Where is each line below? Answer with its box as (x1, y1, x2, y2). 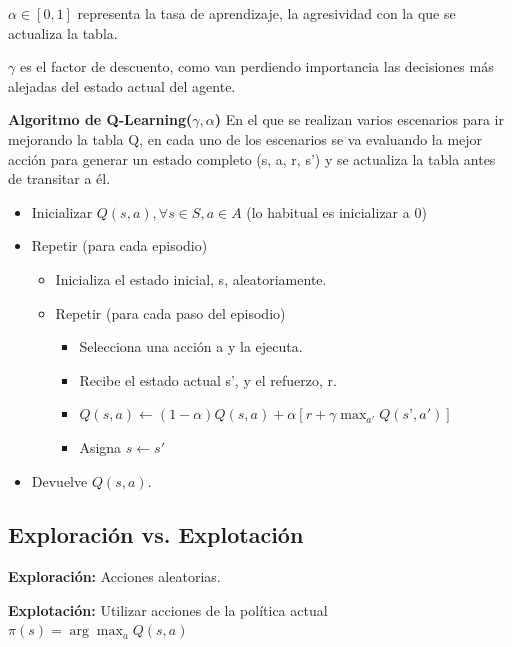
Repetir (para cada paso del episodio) (55, 302, 286, 323)
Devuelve (31, 470, 88, 491)
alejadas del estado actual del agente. (8, 75, 236, 96)
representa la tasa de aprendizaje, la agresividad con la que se (77, 3, 456, 23)
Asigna (79, 436, 122, 457)
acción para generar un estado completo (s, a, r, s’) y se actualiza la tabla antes (8, 148, 496, 169)
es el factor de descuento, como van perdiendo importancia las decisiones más (19, 56, 494, 77)
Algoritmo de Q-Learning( (8, 109, 193, 130)
